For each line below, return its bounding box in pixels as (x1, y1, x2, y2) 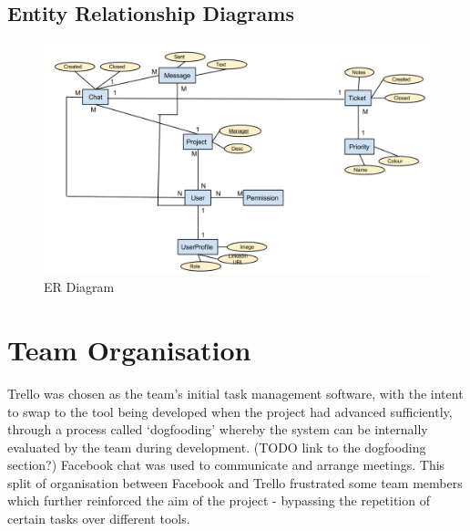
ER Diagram (44, 277, 115, 297)
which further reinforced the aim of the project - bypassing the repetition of (7, 491, 430, 510)
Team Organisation (7, 330, 251, 368)
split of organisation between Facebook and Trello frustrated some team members (7, 473, 463, 492)
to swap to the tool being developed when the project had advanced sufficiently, (7, 401, 453, 421)
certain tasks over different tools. (7, 509, 190, 528)
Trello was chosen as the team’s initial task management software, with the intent (7, 383, 464, 402)
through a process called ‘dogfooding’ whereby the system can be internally (7, 420, 428, 439)
